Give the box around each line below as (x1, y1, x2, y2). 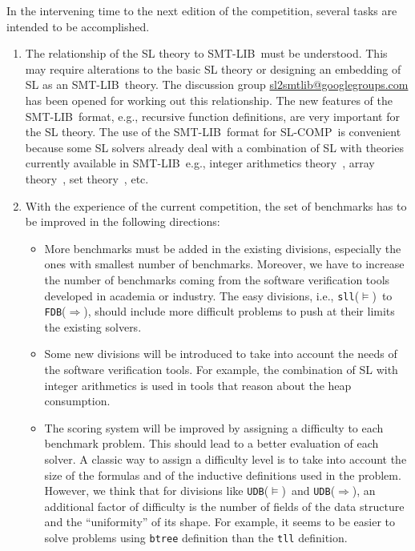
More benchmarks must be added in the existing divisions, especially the (44, 239, 401, 256)
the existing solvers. (44, 318, 142, 335)
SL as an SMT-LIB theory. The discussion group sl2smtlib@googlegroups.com (25, 76, 409, 93)
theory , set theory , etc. (25, 170, 149, 187)
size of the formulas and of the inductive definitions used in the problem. (44, 466, 401, 483)
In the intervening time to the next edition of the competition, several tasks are (6, 2, 397, 18)
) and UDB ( (281, 482, 336, 499)
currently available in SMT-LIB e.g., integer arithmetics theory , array (25, 155, 375, 171)
